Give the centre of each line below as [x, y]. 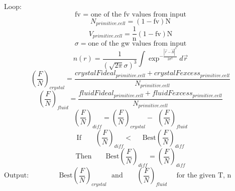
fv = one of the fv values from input [131, 14]
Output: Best [38, 176]
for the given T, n [204, 176]
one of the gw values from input [137, 44]
